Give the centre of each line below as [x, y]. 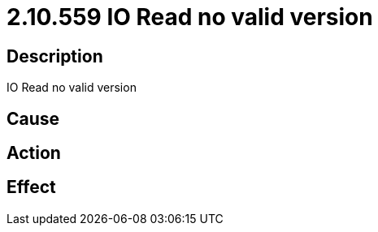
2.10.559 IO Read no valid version [190, 17]
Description [55, 56]
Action [34, 153]
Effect [31, 187]
